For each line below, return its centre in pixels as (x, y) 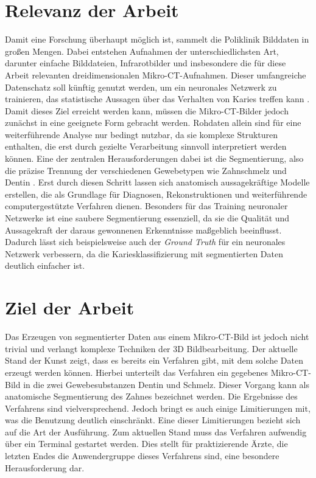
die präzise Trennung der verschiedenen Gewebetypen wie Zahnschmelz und (146, 170)
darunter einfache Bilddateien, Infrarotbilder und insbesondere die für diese (146, 63)
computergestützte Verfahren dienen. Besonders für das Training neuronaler (146, 206)
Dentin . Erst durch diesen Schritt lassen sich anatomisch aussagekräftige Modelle (157, 182)
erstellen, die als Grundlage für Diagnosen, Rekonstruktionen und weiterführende (156, 194)
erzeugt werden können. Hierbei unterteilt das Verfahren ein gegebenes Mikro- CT (157, 372)
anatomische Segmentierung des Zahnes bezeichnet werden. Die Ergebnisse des (151, 396)
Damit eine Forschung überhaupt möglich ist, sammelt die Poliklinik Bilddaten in (157, 39)
